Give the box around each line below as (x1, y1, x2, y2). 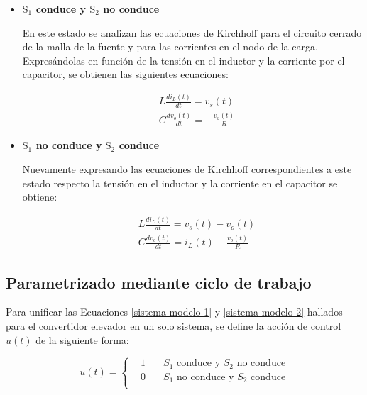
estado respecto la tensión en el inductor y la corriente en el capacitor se (22, 175, 338, 190)
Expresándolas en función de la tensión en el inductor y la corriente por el (22, 52, 345, 67)
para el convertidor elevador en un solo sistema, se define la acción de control (6, 318, 341, 333)
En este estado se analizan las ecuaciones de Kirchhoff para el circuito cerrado (22, 25, 362, 40)
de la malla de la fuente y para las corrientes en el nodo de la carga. (22, 39, 318, 54)
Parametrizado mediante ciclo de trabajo (6, 271, 312, 293)
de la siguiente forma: (35, 332, 129, 347)
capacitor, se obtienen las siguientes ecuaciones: (22, 67, 229, 82)
